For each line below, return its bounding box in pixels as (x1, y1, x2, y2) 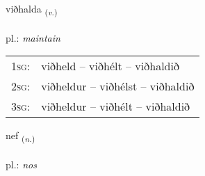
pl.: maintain (6, 30, 60, 45)
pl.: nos (6, 157, 37, 172)
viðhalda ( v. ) (6, 1, 58, 17)
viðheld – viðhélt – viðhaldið (41, 58, 179, 74)
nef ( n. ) (6, 128, 35, 145)
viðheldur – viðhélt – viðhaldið (41, 98, 190, 115)
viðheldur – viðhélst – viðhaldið (41, 78, 195, 95)
